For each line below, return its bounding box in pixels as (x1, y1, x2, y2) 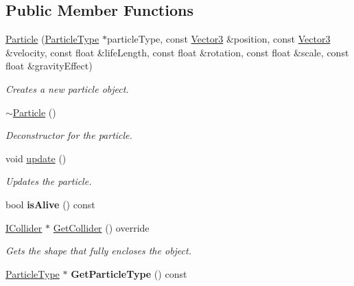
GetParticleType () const (71, 266, 187, 280)
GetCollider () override (53, 220, 150, 234)
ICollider (5, 220, 43, 234)
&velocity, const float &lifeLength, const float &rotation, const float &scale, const (5, 45, 349, 59)
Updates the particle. (5, 174, 92, 188)
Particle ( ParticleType (5, 32, 99, 46)
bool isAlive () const (5, 197, 95, 211)
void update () (5, 151, 67, 165)
